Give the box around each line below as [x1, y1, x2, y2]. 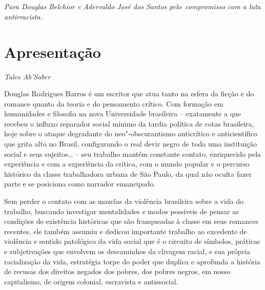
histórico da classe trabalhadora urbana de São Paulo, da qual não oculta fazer [4, 168, 252, 179]
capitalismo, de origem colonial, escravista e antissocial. [4, 276, 178, 286]
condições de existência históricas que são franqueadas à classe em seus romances [4, 216, 258, 226]
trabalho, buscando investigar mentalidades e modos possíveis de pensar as [4, 205, 239, 216]
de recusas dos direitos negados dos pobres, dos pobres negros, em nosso [4, 266, 231, 277]
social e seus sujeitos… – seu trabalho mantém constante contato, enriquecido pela [4, 148, 261, 159]
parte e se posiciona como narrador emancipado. [4, 178, 156, 189]
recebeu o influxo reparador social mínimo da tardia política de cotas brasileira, [4, 118, 254, 129]
